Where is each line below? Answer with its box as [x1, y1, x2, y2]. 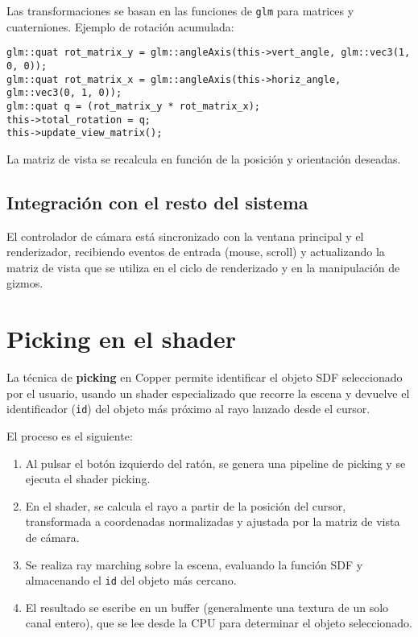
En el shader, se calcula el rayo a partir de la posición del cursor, [25, 497, 346, 514]
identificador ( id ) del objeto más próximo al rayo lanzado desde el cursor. [6, 400, 370, 417]
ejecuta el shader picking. [25, 470, 151, 487]
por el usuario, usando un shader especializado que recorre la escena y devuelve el [6, 384, 410, 401]
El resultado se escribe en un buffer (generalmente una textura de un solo [25, 598, 389, 615]
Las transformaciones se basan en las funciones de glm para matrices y [6, 2, 354, 19]
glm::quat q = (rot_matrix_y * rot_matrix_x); [6, 100, 260, 112]
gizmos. [6, 275, 43, 292]
